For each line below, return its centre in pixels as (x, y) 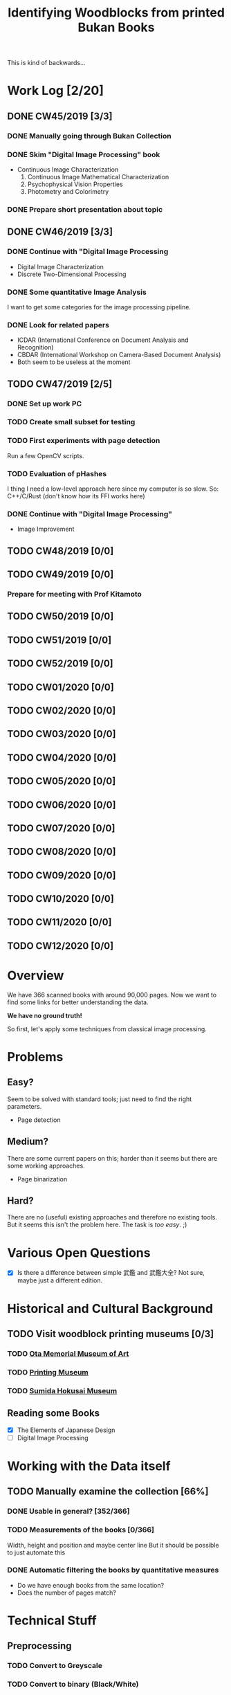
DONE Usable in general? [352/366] (68, 1512)
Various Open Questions (79, 1252)
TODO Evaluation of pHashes (57, 473)
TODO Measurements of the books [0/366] (81, 1530)
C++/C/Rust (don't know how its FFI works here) (76, 496)
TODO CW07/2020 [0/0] (61, 828)
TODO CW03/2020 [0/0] (62, 734)
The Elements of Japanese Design (66, 1430)
